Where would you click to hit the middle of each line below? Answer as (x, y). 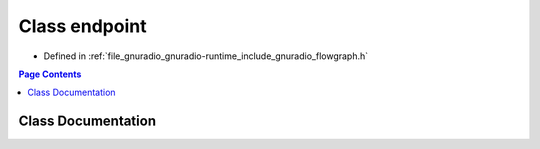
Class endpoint (82, 26)
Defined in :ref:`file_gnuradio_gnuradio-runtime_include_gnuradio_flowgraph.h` (206, 56)
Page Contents (50, 74)
